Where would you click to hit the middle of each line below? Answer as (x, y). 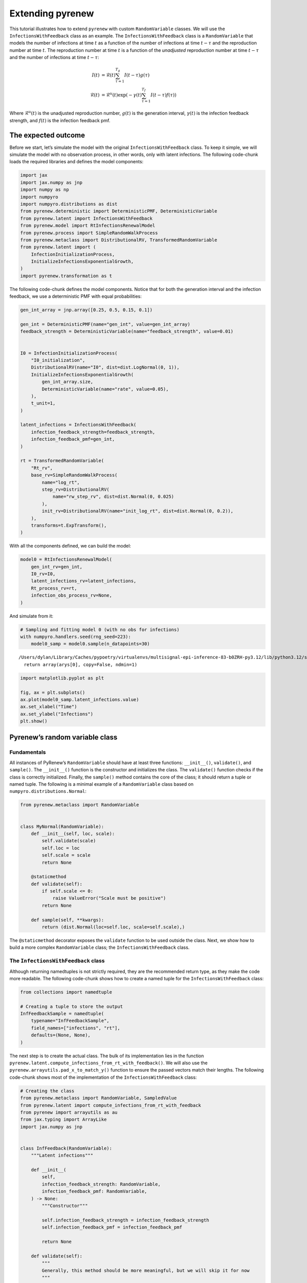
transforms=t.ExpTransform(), (69, 525)
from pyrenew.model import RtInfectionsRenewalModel (88, 226)
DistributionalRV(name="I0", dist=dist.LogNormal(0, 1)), (105, 367)
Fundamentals (28, 752)
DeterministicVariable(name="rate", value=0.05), (105, 389)
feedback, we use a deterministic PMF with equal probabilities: (75, 296)
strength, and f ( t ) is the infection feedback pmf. (60, 120)
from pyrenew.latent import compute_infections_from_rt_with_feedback (111, 1105)
